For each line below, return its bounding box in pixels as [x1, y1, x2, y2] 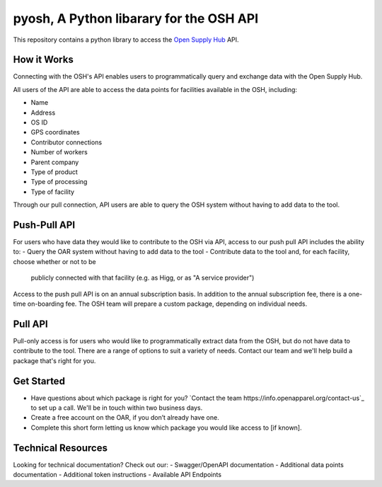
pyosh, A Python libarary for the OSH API [13, 11, 259, 26]
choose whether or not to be [13, 257, 96, 265]
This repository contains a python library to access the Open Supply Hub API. [13, 35, 240, 44]
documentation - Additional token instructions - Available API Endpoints [13, 471, 222, 479]
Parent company [30, 158, 79, 166]
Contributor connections [30, 138, 103, 147]
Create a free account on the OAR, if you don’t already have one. [30, 413, 219, 422]
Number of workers [30, 148, 88, 156]
